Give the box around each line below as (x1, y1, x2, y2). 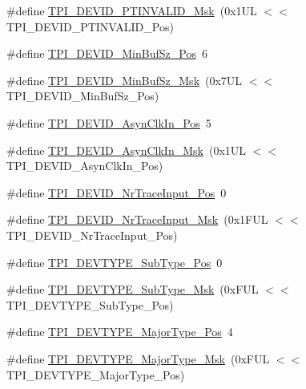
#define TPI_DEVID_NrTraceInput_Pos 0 (6, 184, 227, 201)
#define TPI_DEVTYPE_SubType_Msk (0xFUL (6, 281, 259, 298)
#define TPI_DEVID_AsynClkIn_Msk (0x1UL (6, 141, 247, 158)
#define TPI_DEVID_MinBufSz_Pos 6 (6, 45, 207, 62)
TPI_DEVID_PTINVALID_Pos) (6, 18, 174, 34)
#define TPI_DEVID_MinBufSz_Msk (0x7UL (6, 71, 243, 88)
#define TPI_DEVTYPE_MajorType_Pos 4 (6, 323, 233, 340)
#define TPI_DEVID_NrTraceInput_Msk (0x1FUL (6, 211, 268, 228)
